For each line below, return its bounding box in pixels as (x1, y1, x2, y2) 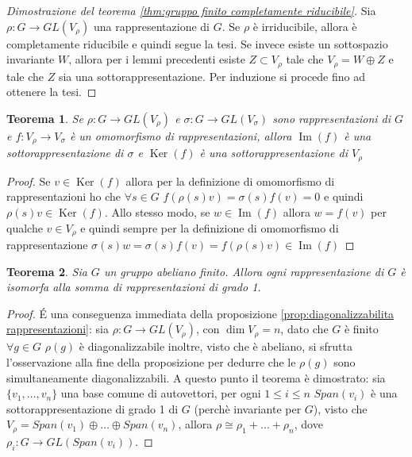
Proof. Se (6, 172, 51, 189)
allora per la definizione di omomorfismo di (125, 172, 335, 189)
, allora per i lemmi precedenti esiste (68, 51, 245, 67)
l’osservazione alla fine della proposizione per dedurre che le (6, 353, 296, 370)
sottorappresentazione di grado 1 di (6, 400, 179, 417)
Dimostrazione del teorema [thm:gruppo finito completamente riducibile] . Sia (6, 2, 376, 18)
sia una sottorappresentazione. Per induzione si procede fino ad (58, 67, 365, 84)
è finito (344, 321, 379, 337)
